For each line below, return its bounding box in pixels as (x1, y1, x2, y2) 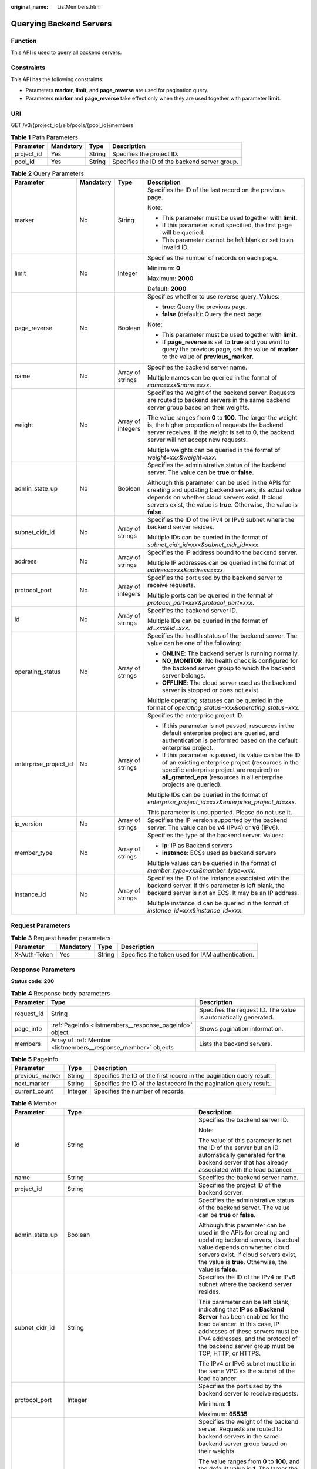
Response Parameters (11, 965, 76, 974)
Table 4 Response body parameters (11, 989, 110, 997)
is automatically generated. (198, 1014, 274, 1021)
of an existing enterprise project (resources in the (161, 759, 299, 767)
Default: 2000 (147, 285, 187, 293)
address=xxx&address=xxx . (147, 566, 225, 574)
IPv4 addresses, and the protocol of (198, 1334, 298, 1343)
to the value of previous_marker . (161, 353, 254, 361)
